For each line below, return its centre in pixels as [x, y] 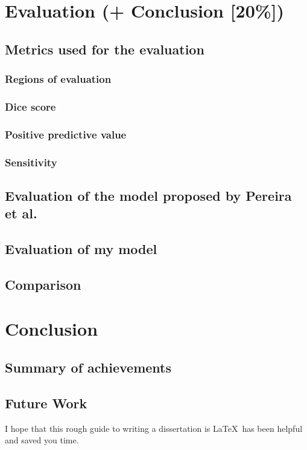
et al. [21, 213]
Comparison [43, 284]
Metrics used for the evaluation [105, 49]
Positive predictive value [66, 134]
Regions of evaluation [58, 79]
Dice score [30, 106]
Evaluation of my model [81, 249]
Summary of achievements [88, 367]
